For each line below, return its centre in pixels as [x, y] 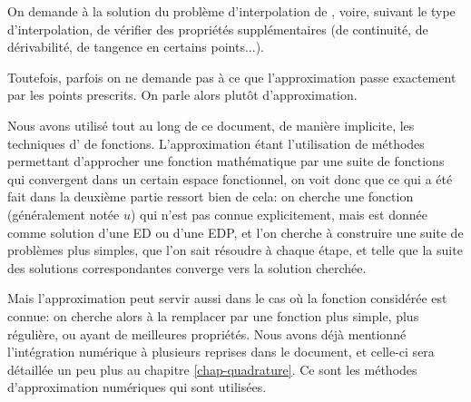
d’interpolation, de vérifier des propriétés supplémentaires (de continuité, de [218, 29]
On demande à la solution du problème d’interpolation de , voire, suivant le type [231, 11]
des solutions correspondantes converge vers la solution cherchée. [187, 267]
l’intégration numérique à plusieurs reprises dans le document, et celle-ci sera [221, 352]
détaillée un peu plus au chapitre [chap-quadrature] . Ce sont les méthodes [212, 369]
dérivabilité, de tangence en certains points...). [136, 47]
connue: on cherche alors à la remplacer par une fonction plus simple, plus [213, 315]
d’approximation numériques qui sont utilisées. [137, 387]
